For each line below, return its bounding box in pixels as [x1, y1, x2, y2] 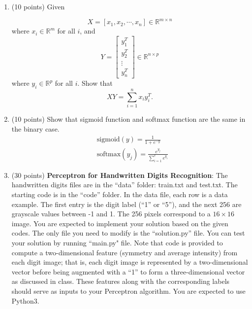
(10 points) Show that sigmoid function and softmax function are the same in [11, 114, 246, 124]
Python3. [11, 295, 39, 306]
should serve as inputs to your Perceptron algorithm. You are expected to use [11, 285, 246, 296]
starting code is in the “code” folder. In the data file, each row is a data [11, 189, 228, 199]
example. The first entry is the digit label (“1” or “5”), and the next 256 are [11, 199, 242, 209]
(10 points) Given [11, 1, 65, 11]
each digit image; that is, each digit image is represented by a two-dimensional [11, 257, 248, 267]
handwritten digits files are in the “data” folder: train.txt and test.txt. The [11, 179, 238, 190]
